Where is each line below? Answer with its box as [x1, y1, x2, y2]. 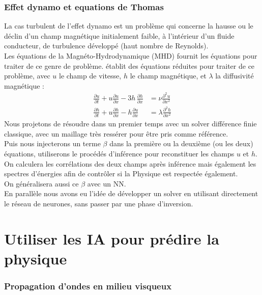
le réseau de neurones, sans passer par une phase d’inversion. [4, 198, 193, 208]
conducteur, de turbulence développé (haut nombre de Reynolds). [4, 40, 209, 51]
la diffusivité [215, 70, 254, 81]
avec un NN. [87, 178, 126, 189]
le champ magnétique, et [130, 70, 207, 81]
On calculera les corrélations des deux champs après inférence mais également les [4, 158, 256, 169]
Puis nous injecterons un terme [4, 138, 101, 149]
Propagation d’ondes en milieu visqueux [4, 280, 172, 292]
